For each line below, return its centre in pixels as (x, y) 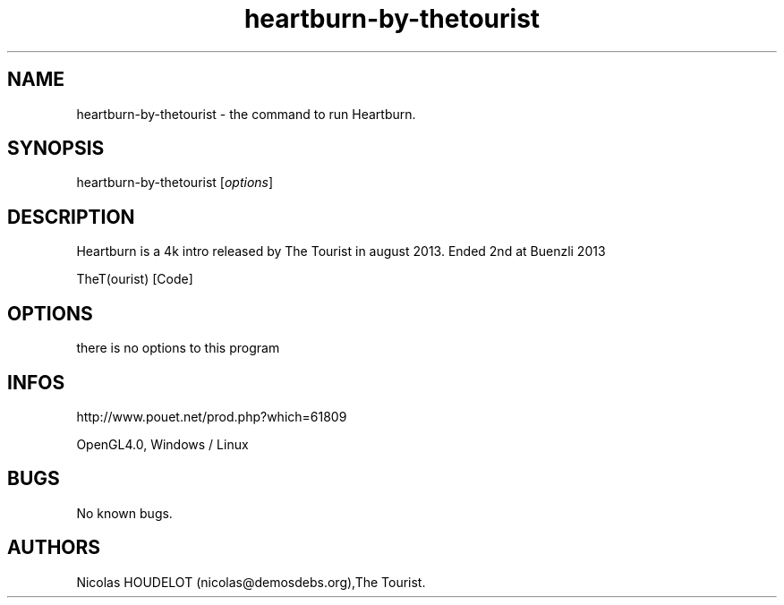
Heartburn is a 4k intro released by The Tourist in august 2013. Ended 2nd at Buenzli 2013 (341, 251)
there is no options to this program (178, 348)
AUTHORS (54, 548)
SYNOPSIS (56, 149)
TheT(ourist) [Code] (135, 279)
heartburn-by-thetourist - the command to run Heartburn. (246, 114)
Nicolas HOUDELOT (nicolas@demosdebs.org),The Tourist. (251, 582)
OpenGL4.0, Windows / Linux (162, 444)
